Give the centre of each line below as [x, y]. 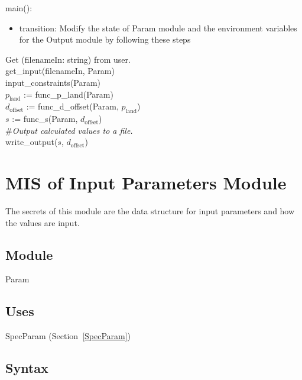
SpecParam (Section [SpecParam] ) [68, 336]
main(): [19, 8]
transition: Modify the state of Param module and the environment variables [158, 28]
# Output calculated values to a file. [69, 130]
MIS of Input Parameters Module [146, 183]
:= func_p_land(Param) [69, 94]
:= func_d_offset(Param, [72, 106]
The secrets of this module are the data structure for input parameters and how [150, 211]
